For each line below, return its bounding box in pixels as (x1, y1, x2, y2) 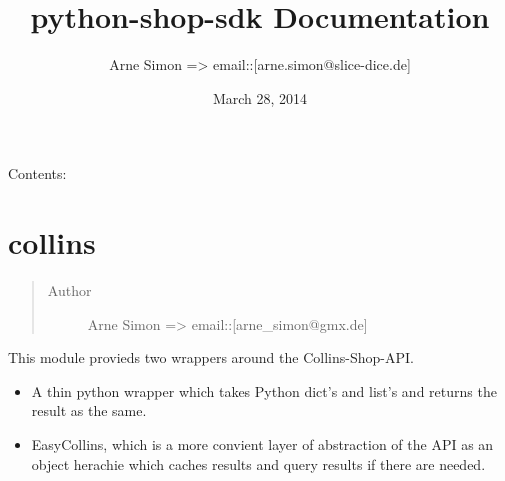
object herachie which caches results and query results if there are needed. (31, 453, 486, 474)
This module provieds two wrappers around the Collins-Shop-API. (8, 347, 414, 368)
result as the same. (31, 400, 147, 421)
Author (47, 280, 92, 301)
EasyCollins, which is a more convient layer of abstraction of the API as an (31, 434, 494, 454)
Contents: (8, 163, 67, 184)
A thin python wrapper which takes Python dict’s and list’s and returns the (31, 380, 497, 401)
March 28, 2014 (212, 87, 308, 108)
